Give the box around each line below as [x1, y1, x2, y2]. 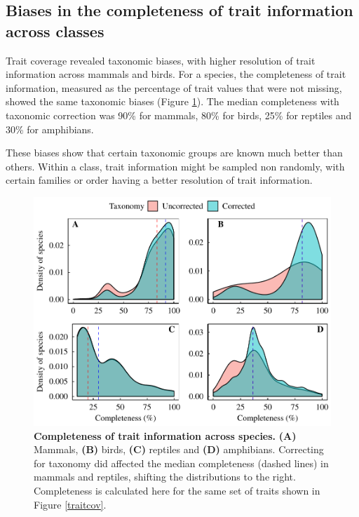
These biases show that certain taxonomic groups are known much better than [6, 145, 343, 160]
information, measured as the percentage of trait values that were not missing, [6, 80, 342, 95]
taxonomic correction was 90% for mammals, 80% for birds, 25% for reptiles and [6, 107, 352, 122]
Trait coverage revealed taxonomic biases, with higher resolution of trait [6, 53, 316, 67]
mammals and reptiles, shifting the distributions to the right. [34, 469, 296, 484]
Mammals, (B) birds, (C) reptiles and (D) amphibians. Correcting [34, 442, 324, 457]
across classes [6, 20, 104, 41]
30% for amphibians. [6, 121, 94, 136]
